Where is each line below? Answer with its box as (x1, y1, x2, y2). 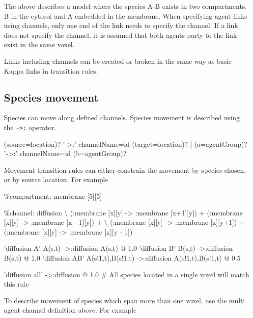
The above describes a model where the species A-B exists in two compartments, (4, 1, 247, 11)
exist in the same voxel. (4, 39, 75, 50)
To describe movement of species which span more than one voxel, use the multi (4, 295, 245, 305)
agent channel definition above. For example (4, 305, 137, 315)
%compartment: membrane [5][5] (4, 190, 102, 201)
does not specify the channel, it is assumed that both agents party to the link (4, 29, 237, 40)
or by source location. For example (4, 174, 108, 185)
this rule (4, 279, 29, 289)
